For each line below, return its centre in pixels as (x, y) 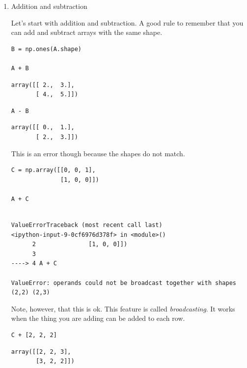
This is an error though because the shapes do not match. (98, 153)
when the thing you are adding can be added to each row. (98, 318)
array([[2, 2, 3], (41, 352)
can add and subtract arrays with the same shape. (87, 32)
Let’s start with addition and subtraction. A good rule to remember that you (127, 22)
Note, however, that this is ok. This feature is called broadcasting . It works (123, 308)
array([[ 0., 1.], (43, 127)
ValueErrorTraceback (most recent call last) (87, 225)
